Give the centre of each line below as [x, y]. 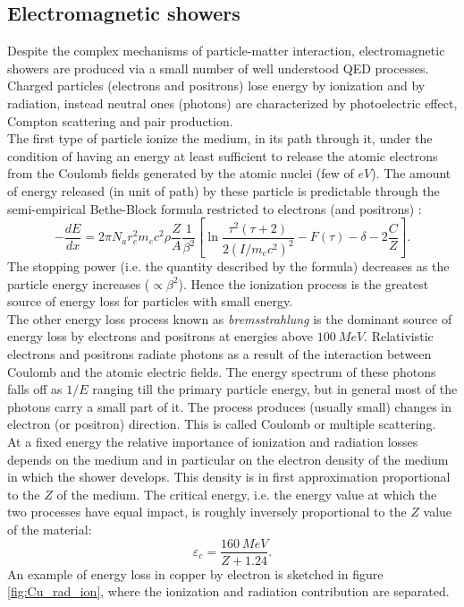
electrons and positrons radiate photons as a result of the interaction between [219, 353]
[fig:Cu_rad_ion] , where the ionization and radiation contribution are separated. [228, 591]
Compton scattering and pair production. [120, 120]
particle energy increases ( [79, 283]
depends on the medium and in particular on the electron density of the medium [228, 459]
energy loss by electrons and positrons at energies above [160, 336]
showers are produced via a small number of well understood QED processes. [218, 68]
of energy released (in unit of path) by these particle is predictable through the [224, 190]
